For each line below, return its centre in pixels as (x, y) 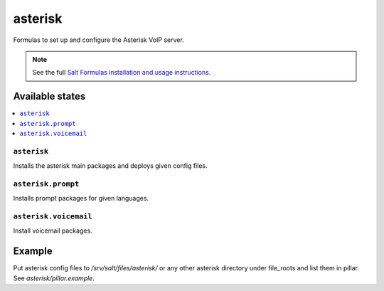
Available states (49, 96)
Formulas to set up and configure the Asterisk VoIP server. (98, 40)
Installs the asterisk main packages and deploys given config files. (110, 166)
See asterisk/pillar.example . (54, 278)
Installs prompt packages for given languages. (81, 199)
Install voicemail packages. (53, 231)
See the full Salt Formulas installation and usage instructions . (122, 73)
